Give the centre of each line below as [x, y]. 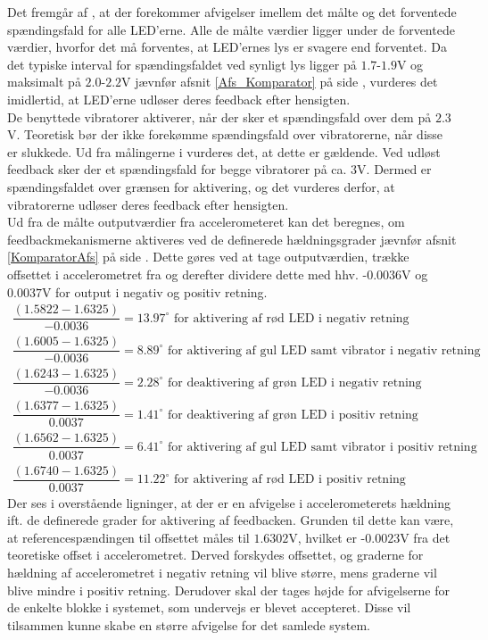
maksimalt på [44, 82]
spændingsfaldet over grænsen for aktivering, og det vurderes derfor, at [201, 186]
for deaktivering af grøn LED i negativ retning [295, 382]
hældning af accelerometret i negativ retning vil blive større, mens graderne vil [222, 573]
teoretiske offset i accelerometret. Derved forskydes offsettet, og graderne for [215, 555]
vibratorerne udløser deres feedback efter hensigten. [148, 204]
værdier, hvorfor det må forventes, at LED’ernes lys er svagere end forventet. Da [227, 47]
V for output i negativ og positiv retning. [154, 291]
